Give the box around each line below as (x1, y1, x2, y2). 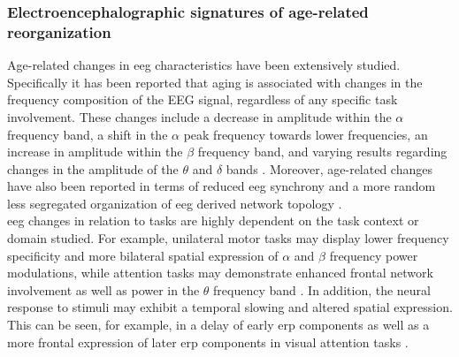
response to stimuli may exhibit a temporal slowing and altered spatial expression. (7, 298, 453, 316)
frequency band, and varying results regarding (197, 142, 448, 161)
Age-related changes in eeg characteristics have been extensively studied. (7, 56, 401, 74)
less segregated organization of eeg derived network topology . (7, 194, 342, 212)
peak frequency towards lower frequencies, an (183, 125, 428, 143)
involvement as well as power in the (7, 280, 200, 299)
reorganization (7, 20, 111, 42)
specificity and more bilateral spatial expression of (7, 246, 279, 264)
